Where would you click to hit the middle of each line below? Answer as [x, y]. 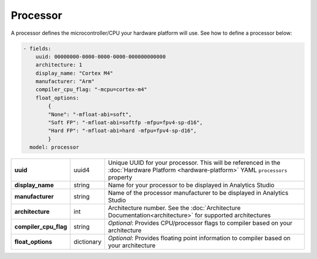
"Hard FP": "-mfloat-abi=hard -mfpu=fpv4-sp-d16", [122, 131]
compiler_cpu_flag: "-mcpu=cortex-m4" [91, 89]
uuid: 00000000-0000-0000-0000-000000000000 [101, 57]
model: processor [54, 147]
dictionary [88, 242]
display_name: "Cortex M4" [75, 73]
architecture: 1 [59, 65]
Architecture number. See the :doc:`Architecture [174, 208]
